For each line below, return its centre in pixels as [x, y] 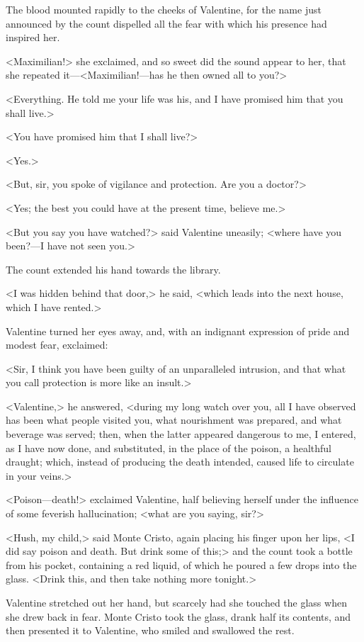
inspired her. [33, 37]
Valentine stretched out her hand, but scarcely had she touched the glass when [176, 602]
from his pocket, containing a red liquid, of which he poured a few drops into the [181, 564]
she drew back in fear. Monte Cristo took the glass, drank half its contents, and [178, 616]
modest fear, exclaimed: [57, 345]
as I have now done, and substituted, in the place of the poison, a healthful [169, 447]
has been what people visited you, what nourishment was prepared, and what [174, 420]
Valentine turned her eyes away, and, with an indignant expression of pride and [178, 331]
